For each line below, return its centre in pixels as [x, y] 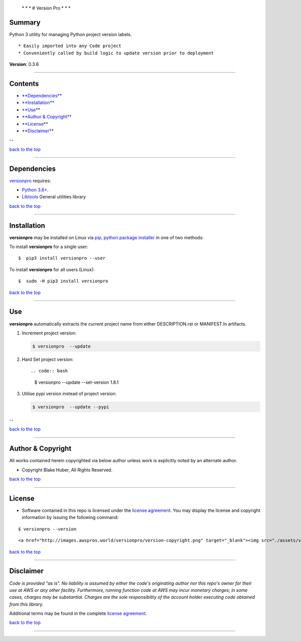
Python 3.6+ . [35, 190]
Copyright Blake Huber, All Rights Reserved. [67, 470]
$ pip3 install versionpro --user [62, 258]
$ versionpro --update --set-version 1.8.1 [77, 382]
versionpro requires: [30, 180]
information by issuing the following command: [70, 517]
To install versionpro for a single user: [49, 247]
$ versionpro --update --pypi [71, 407]
